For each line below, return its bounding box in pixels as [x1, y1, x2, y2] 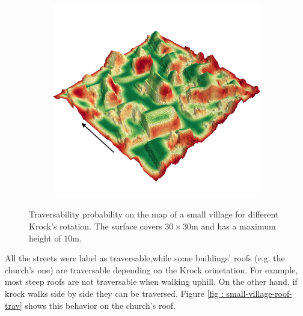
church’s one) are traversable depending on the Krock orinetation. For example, [5, 263, 298, 276]
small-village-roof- [226, 287, 292, 299]
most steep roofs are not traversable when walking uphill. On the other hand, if [5, 275, 298, 288]
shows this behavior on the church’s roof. [25, 299, 176, 311]
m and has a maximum [191, 219, 276, 232]
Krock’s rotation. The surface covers [29, 219, 162, 232]
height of [29, 231, 61, 244]
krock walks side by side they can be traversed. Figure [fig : [5, 287, 224, 299]
